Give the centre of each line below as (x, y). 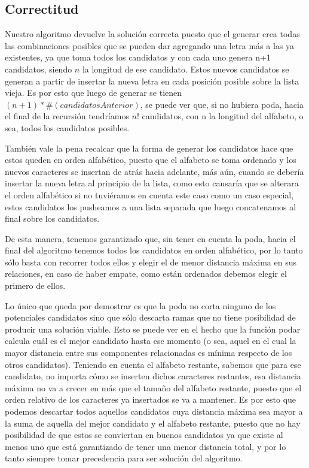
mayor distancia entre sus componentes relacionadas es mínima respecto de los (149, 353)
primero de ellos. (35, 286)
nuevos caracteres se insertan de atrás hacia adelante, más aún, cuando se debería (154, 171)
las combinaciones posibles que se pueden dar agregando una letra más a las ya (150, 45)
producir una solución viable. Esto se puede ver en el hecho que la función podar (153, 329)
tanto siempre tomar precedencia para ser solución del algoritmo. (124, 458)
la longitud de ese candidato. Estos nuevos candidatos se (186, 69)
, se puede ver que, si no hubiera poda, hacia (222, 104)
